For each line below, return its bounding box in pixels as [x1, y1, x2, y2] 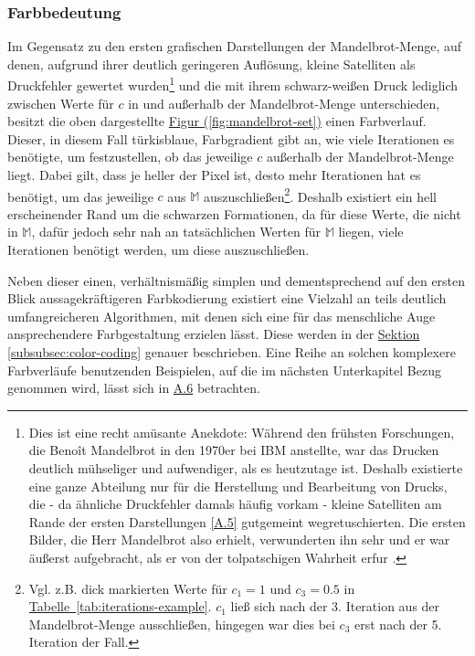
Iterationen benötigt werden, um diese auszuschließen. [7, 240, 310, 259]
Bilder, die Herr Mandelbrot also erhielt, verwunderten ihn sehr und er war [28, 530, 450, 549]
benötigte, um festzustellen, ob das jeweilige [7, 147, 253, 166]
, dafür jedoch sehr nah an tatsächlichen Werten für [31, 222, 321, 241]
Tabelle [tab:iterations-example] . [28, 597, 212, 616]
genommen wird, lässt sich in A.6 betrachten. [7, 378, 260, 397]
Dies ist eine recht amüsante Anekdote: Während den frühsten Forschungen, [28, 422, 455, 441]
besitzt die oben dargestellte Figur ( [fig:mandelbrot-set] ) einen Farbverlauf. [7, 111, 427, 131]
